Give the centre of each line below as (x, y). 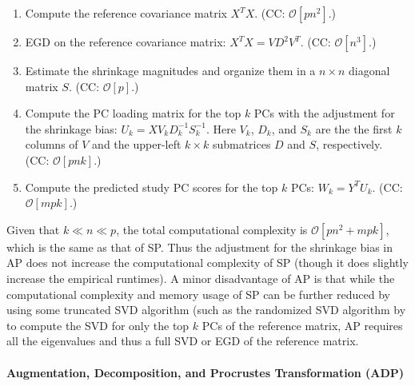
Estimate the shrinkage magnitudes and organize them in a (170, 70)
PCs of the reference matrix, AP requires (302, 325)
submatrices (241, 144)
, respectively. (349, 144)
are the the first (354, 128)
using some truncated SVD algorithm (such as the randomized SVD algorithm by (206, 310)
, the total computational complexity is (212, 229)
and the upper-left (137, 144)
